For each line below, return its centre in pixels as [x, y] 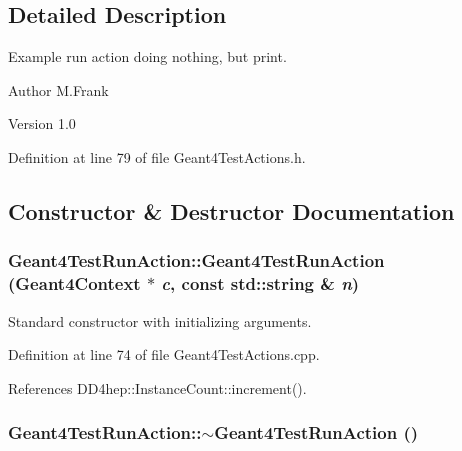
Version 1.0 [42, 123]
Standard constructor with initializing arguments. [160, 320]
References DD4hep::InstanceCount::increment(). [157, 387]
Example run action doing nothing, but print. [147, 56]
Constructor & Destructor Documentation [231, 210]
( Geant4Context [74, 283]
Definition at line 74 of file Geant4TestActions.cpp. [164, 354]
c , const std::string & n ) [260, 283]
